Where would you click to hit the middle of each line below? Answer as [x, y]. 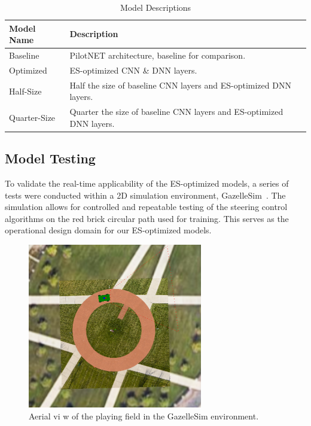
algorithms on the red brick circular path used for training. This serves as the [147, 218]
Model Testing [50, 158]
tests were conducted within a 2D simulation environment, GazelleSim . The [145, 195]
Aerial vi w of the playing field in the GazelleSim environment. [144, 416]
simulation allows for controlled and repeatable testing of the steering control [146, 207]
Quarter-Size [32, 117]
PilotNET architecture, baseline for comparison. [158, 55]
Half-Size [25, 91]
